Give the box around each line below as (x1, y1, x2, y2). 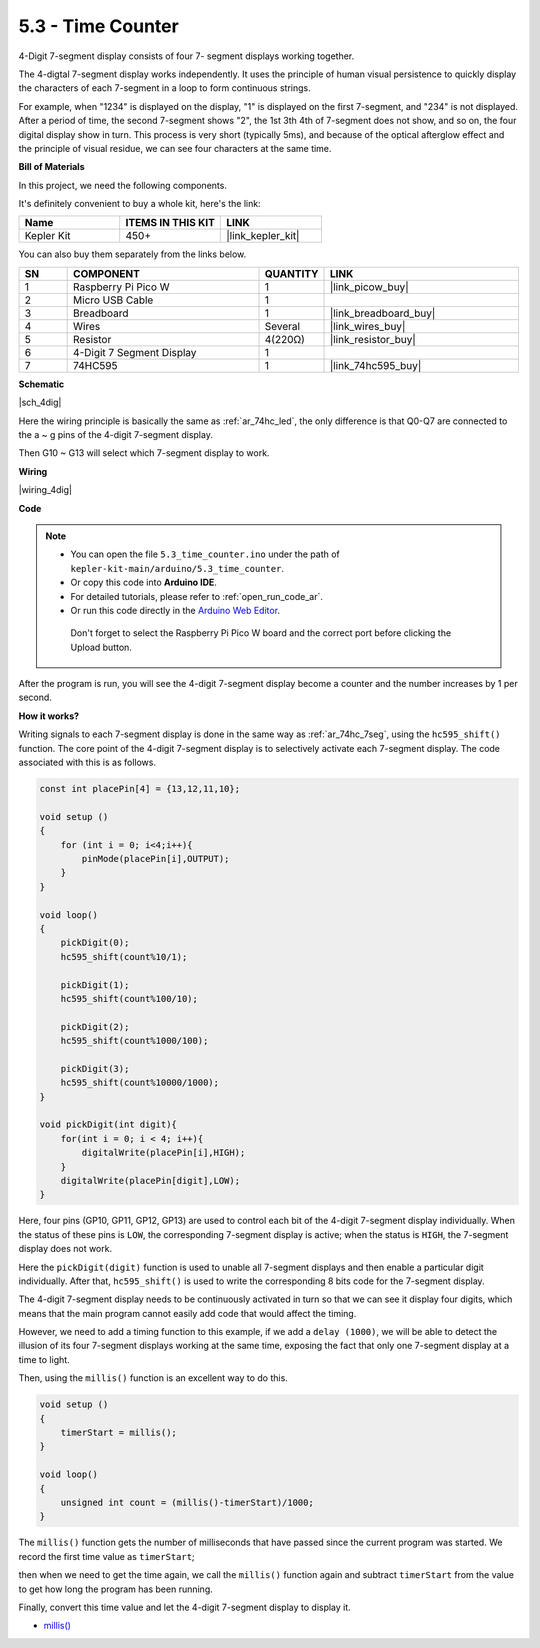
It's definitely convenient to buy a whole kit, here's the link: (18, 198, 261, 210)
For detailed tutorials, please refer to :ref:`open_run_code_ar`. (70, 590, 324, 602)
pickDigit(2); (60, 1021, 130, 1032)
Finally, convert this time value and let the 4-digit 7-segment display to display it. (18, 1601, 352, 1613)
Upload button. (70, 641, 132, 653)
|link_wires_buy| (329, 319, 406, 333)
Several (264, 319, 300, 333)
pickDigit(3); (60, 1063, 130, 1074)
